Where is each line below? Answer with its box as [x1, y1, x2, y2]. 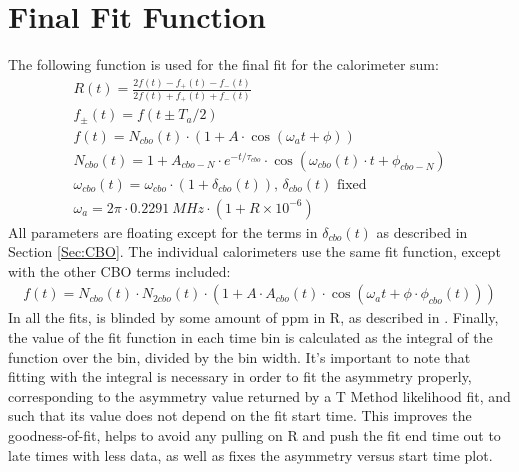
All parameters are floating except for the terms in [8, 221, 318, 242]
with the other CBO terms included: [8, 260, 231, 281]
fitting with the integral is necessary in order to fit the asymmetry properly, [8, 366, 472, 387]
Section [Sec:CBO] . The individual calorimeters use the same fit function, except [8, 241, 501, 262]
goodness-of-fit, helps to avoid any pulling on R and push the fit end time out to [8, 425, 501, 446]
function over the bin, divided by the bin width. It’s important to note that [8, 346, 471, 367]
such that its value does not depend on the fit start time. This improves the [8, 405, 472, 426]
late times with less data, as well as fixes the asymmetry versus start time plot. [8, 444, 493, 465]
